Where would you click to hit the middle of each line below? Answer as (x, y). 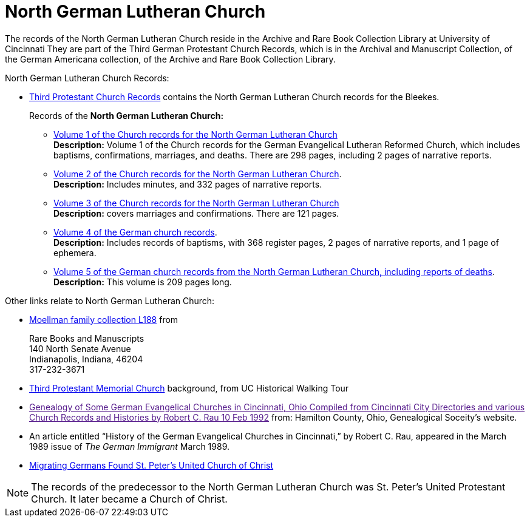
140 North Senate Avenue (80, 348)
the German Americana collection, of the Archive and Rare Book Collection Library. (170, 59)
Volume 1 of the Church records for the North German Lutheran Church (195, 134)
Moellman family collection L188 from (104, 319)
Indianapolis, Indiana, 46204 (86, 359)
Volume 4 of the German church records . (135, 232)
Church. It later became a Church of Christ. (129, 499)
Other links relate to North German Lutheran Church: (110, 300)
